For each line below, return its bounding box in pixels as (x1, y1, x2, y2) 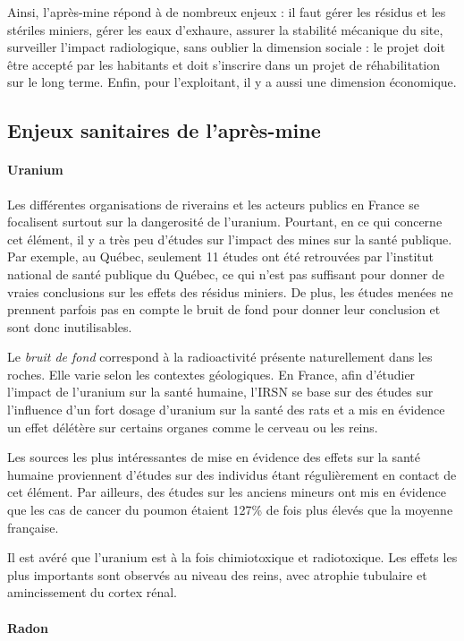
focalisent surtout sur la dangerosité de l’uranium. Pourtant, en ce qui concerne (7, 212, 443, 231)
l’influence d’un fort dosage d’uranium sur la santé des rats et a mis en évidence (7, 400, 445, 419)
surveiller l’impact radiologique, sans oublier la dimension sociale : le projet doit (7, 38, 445, 56)
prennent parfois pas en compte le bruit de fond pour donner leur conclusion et (7, 300, 441, 319)
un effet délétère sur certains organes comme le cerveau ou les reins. (7, 417, 378, 436)
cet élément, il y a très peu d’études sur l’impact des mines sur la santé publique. (7, 229, 452, 248)
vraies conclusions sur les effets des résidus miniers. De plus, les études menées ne (7, 282, 453, 301)
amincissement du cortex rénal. (7, 583, 177, 602)
